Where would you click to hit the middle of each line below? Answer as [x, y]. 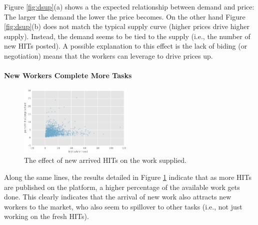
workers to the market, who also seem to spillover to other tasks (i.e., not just [123, 206]
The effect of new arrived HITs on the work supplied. [105, 160]
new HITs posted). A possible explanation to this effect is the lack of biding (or [126, 46]
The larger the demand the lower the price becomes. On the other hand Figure [125, 16]
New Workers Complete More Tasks [68, 75]
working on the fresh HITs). [46, 216]
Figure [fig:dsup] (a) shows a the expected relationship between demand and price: [129, 7]
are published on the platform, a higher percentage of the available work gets [122, 187]
